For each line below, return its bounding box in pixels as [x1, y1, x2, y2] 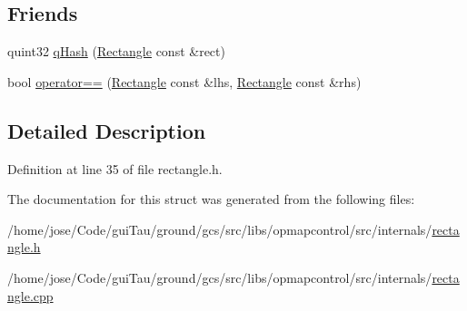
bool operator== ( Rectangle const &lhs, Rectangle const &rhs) [7, 72, 362, 91]
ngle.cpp [7, 286, 54, 305]
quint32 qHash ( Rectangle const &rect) [7, 42, 225, 61]
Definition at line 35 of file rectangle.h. [7, 159, 223, 178]
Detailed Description [7, 116, 206, 144]
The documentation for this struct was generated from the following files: [7, 190, 415, 209]
